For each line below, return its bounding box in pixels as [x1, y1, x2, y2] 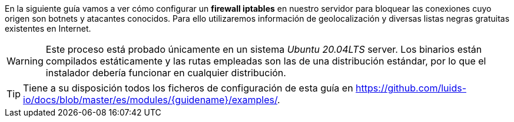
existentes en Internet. [5, 23, 91, 33]
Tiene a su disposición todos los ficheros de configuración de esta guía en [23, 82, 353, 94]
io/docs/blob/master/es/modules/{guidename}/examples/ [23, 94, 278, 106]
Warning [6, 55, 44, 67]
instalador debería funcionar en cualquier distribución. [45, 67, 286, 79]
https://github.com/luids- [356, 82, 466, 94]
